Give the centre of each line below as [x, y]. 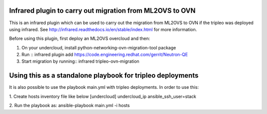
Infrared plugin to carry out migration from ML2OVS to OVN [102, 11]
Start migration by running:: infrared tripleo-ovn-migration [80, 61]
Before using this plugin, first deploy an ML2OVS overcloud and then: [80, 38]
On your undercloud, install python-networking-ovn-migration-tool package [99, 47]
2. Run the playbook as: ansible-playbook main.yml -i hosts [69, 106]
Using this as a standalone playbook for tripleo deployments [104, 76]
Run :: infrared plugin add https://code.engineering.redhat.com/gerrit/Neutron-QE [105, 55]
